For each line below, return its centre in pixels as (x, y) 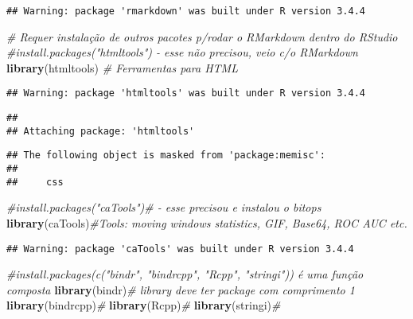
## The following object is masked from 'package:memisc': (166, 156)
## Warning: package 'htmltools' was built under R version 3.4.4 (186, 93)
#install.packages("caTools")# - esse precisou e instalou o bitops (164, 207)
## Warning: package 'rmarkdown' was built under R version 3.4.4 (186, 11)
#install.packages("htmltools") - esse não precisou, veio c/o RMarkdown (182, 52)
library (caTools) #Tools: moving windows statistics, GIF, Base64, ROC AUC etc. (207, 222)
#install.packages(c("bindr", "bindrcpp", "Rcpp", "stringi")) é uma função (185, 274)
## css (35, 182)
